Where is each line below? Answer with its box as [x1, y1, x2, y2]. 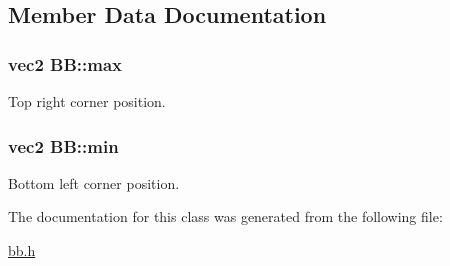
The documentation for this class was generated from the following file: [8, 206, 443, 227]
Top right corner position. [8, 91, 166, 111]
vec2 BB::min [8, 133, 119, 158]
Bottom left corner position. [8, 172, 180, 193]
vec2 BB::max [8, 51, 123, 76]
